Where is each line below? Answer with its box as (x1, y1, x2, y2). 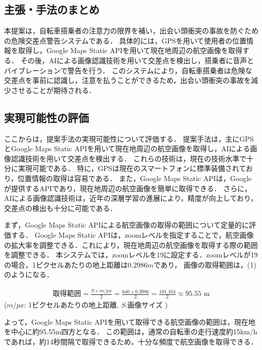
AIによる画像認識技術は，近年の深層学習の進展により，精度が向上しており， (4, 193, 258, 203)
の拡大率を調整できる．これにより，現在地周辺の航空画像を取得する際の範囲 (4, 239, 258, 250)
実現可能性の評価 (4, 109, 89, 125)
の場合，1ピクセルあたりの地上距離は (4, 259, 128, 270)
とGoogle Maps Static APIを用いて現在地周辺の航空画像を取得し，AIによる (4, 143, 250, 154)
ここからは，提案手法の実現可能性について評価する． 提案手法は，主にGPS (4, 133, 254, 144)
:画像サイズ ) (125, 299, 168, 310)
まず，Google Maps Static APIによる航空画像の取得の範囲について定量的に (4, 220, 249, 230)
